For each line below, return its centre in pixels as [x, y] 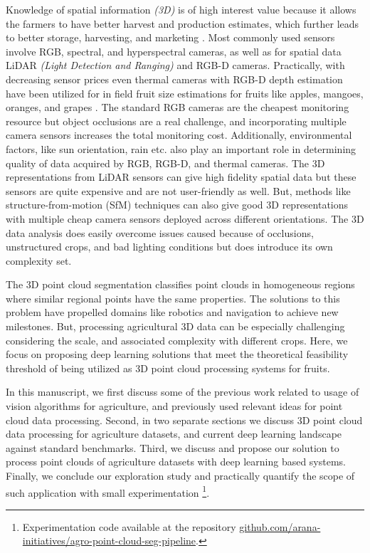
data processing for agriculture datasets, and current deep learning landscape [174, 434]
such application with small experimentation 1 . [108, 491]
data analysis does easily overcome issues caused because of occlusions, [160, 232]
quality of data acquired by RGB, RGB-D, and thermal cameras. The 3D [165, 163]
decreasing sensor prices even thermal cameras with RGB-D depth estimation [174, 79]
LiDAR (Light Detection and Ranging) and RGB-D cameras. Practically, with [175, 65]
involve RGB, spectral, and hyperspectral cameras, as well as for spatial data [174, 51]
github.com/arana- [280, 526]
